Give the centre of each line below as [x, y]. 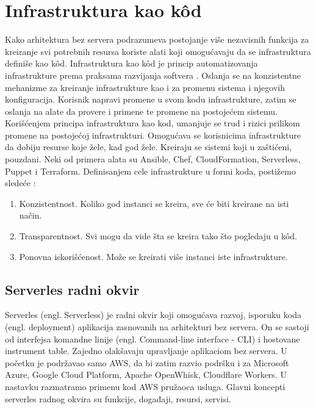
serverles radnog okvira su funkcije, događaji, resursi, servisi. [118, 398]
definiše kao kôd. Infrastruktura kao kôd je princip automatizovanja [131, 63]
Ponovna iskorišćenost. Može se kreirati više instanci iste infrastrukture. [153, 256]
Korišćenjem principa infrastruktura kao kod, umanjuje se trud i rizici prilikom [153, 123]
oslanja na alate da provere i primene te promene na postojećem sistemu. [141, 111]
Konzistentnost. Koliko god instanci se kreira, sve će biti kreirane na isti [154, 203]
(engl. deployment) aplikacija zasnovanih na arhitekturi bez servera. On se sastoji [157, 327]
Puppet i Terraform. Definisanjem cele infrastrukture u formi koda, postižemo [150, 171]
